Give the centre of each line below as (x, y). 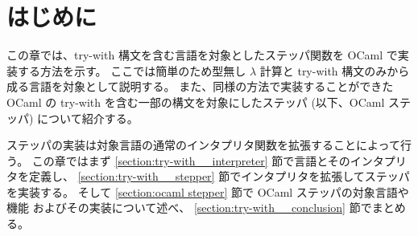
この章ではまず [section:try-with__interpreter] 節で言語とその (191, 160)
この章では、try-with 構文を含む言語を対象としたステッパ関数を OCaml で (202, 55)
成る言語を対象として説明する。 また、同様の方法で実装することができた (200, 86)
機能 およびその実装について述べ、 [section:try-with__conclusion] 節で (189, 208)
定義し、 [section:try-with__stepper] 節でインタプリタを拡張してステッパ (219, 176)
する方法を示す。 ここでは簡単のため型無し (132, 70)
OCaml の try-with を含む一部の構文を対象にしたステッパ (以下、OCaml (196, 102)
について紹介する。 (88, 118)
